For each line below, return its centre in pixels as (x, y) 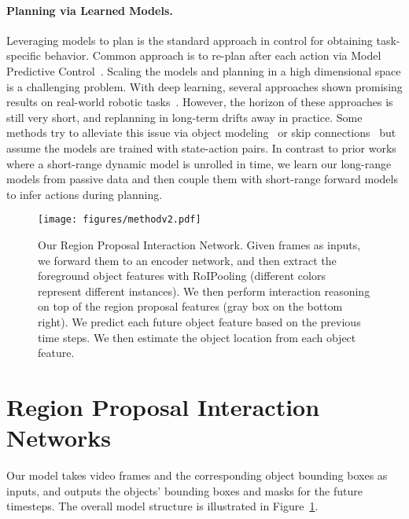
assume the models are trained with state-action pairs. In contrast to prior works (201, 147)
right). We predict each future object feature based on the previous (199, 321)
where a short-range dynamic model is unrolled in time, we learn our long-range (199, 163)
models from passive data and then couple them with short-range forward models (202, 179)
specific (24, 55)
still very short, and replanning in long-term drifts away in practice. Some (184, 117)
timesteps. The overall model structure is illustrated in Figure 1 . (162, 506)
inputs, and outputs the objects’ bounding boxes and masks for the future (184, 490)
